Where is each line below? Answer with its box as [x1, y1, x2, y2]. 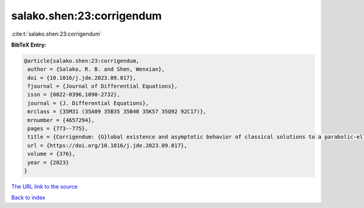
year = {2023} [27, 159, 69, 166]
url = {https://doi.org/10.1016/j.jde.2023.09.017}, [27, 142, 187, 149]
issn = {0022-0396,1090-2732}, [27, 91, 121, 98]
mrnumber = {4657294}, [27, 117, 95, 123]
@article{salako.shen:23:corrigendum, [24, 57, 140, 64]
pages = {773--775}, [27, 125, 89, 132]
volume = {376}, [27, 151, 76, 157]
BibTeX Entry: [11, 41, 47, 48]
